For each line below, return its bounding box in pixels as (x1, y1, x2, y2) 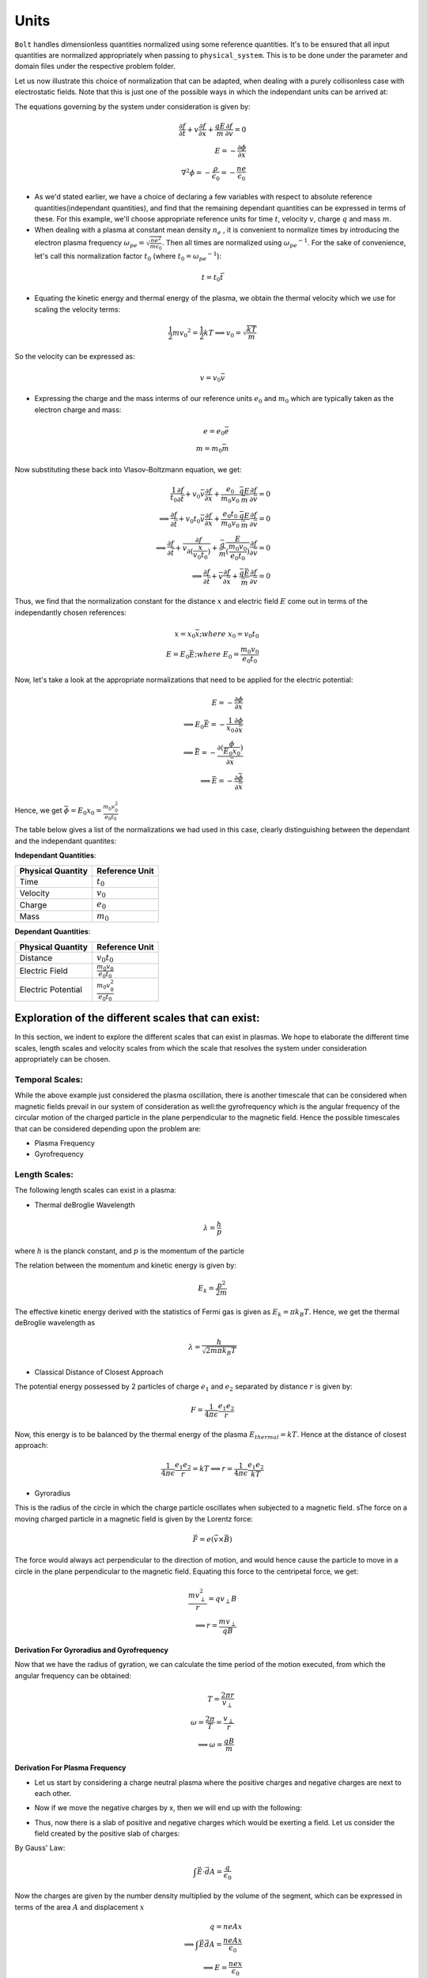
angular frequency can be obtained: (14, 1670, 132, 1681)
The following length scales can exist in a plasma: (14, 1185, 177, 1195)
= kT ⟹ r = (192, 1465, 233, 1473)
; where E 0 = (194, 650, 240, 661)
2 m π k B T (206, 1346, 236, 1357)
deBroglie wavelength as (14, 1318, 96, 1328)
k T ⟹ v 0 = (203, 328, 242, 339)
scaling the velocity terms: (34, 305, 121, 314)
